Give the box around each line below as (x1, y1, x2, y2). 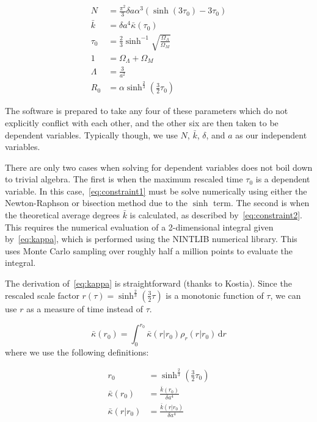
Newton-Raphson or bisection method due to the (5, 196, 188, 209)
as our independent (235, 128, 307, 141)
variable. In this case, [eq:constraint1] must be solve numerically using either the (5, 184, 307, 197)
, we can (270, 288, 301, 301)
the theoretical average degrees (5, 209, 120, 221)
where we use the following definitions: (5, 345, 149, 358)
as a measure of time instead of (26, 302, 143, 315)
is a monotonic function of (166, 288, 264, 301)
